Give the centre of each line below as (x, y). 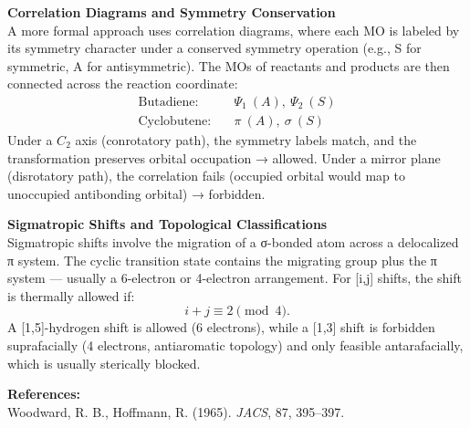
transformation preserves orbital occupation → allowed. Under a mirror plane (224, 157)
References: (44, 394)
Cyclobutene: (175, 122)
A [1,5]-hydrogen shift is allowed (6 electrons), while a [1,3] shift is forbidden (221, 327)
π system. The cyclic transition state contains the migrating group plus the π (222, 260)
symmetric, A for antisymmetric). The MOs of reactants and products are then (229, 65)
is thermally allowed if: (71, 295)
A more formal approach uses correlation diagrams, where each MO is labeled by (234, 30)
